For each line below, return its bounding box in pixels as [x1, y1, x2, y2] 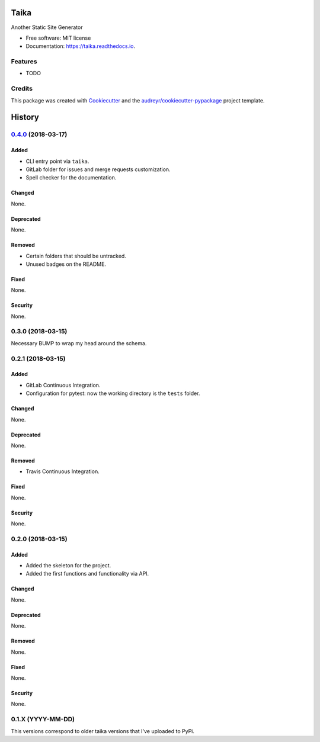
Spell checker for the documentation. [25, 174, 117, 181]
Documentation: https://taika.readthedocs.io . [25, 43, 136, 50]
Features [11, 57, 37, 66]
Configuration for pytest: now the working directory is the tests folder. [25, 390, 200, 397]
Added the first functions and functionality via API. [25, 570, 149, 577]
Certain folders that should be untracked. [25, 252, 127, 259]
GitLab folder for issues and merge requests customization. [25, 166, 171, 173]
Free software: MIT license [25, 34, 91, 41]
